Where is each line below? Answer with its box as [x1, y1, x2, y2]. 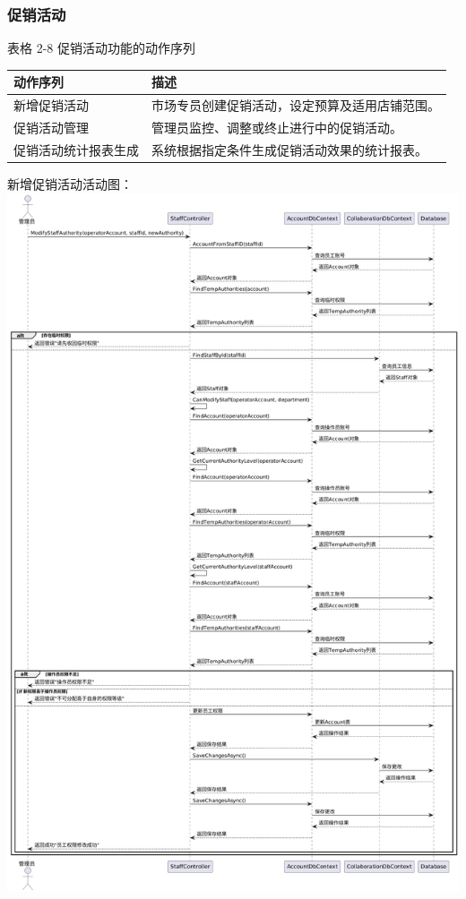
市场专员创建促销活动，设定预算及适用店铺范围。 [151, 96, 440, 115]
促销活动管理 [13, 118, 89, 136]
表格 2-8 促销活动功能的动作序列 [7, 39, 195, 57]
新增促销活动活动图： [7, 174, 133, 193]
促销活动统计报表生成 [13, 140, 139, 158]
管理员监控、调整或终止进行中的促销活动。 [151, 118, 402, 136]
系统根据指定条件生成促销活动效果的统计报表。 [151, 140, 427, 158]
